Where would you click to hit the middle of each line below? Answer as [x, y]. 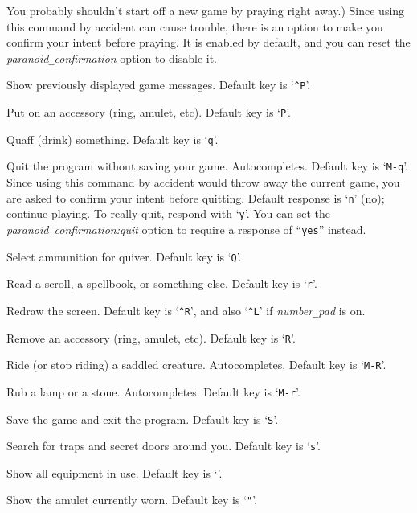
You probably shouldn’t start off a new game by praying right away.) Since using [206, 10]
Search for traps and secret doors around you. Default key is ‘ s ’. [164, 446]
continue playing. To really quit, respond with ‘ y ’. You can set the [168, 213]
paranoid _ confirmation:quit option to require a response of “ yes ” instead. [186, 229]
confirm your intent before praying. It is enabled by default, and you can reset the [208, 42]
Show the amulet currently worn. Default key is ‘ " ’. [132, 500]
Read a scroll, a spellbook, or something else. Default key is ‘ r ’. [162, 283]
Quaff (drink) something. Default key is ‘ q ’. [112, 139]
